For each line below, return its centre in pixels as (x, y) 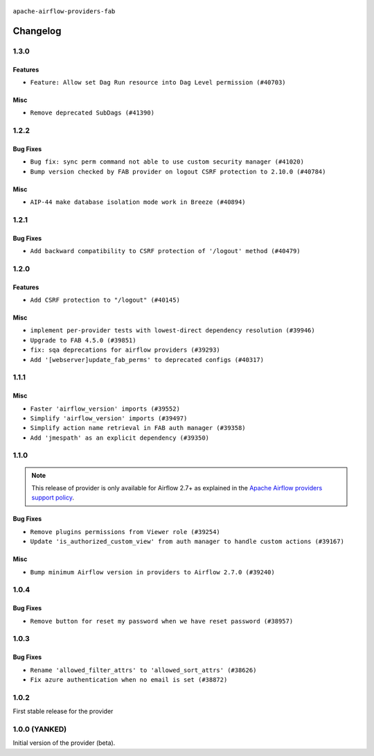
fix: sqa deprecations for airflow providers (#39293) (125, 350)
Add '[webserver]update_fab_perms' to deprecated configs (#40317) (147, 360)
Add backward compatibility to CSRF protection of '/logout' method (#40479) (165, 251)
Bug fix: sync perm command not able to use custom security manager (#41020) (167, 162)
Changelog (37, 31)
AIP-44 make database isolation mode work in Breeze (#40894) (138, 202)
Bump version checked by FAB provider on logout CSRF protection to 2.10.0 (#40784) (178, 171)
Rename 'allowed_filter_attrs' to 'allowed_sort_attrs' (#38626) (143, 670)
